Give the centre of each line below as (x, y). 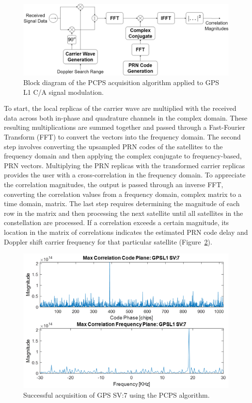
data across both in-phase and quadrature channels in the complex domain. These (126, 117)
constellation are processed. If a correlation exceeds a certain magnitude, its (117, 222)
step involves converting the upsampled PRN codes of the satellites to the (113, 146)
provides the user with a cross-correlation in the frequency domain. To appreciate (125, 175)
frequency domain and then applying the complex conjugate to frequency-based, (123, 156)
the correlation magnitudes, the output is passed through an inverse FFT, (114, 184)
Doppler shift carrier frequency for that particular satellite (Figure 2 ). (108, 241)
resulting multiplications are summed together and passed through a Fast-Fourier (125, 127)
